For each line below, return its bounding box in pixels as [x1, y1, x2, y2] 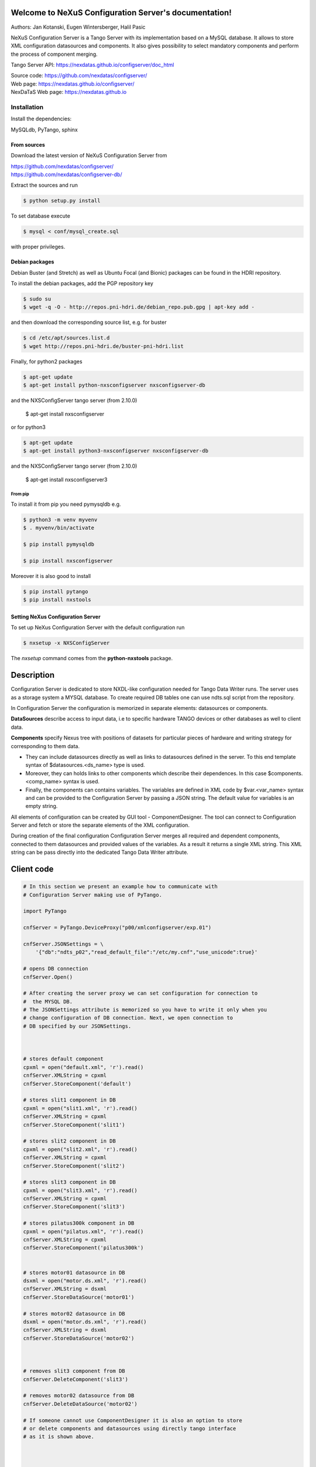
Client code [11, 864, 54, 874]
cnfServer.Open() [23, 974, 73, 980]
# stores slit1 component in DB [23, 1097, 116, 1103]
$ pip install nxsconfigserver [23, 557, 114, 564]
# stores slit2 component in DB [23, 1138, 116, 1144]
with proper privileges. [11, 244, 66, 251]
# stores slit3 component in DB [23, 1179, 116, 1185]
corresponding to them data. [11, 742, 80, 749]
